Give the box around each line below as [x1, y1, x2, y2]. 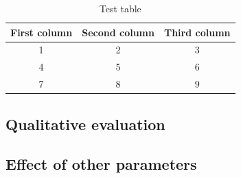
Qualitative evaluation [5, 113, 165, 134]
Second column [82, 25, 154, 39]
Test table [99, 1, 141, 15]
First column [10, 25, 73, 39]
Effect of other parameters [5, 153, 197, 175]
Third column [163, 25, 231, 39]
